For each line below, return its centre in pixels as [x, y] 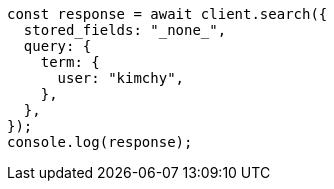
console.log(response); [100, 142]
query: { [57, 46]
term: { [70, 62]
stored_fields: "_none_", [125, 30]
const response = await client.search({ [167, 14]
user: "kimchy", [121, 78]
